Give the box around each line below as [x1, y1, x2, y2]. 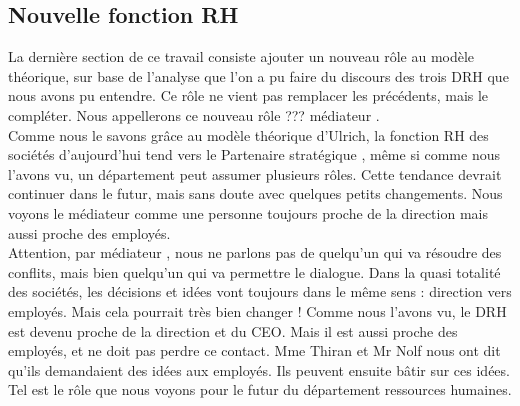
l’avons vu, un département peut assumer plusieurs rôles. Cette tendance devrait [8, 163, 502, 184]
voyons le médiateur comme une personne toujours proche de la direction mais [8, 202, 488, 223]
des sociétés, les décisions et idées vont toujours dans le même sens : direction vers [8, 281, 512, 302]
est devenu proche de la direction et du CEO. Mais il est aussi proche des [8, 320, 458, 341]
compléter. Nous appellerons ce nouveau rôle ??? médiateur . [8, 104, 380, 125]
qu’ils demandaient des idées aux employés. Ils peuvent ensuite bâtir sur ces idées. [8, 359, 510, 380]
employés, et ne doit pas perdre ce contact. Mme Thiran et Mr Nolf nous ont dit [8, 340, 501, 361]
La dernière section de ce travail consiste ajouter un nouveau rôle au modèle [8, 46, 475, 67]
